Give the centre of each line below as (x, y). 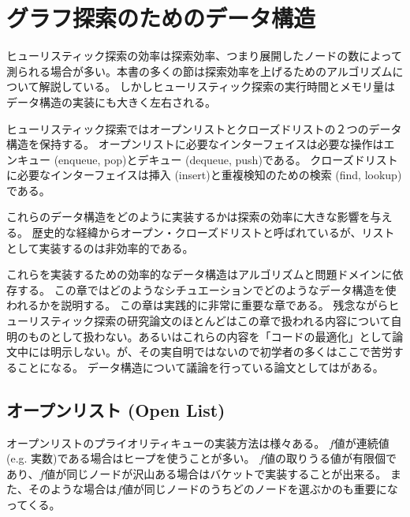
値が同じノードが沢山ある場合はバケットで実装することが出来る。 (216, 473)
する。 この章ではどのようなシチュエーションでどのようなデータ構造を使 (207, 289)
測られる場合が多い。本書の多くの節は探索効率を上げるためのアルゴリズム (199, 71)
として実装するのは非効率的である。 (100, 247)
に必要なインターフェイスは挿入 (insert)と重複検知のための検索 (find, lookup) (204, 175)
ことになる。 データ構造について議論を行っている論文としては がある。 (200, 367)
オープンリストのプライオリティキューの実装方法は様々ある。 (166, 442)
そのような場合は (72, 489)
